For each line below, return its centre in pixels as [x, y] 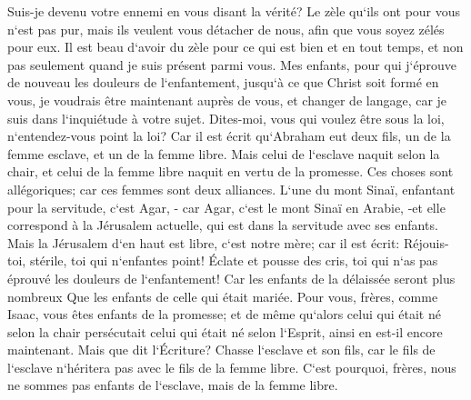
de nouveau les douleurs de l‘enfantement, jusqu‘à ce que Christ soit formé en [223, 82]
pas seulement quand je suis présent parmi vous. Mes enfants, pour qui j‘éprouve [232, 64]
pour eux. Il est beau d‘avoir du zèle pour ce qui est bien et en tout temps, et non [235, 47]
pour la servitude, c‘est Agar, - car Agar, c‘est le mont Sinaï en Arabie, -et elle [226, 207]
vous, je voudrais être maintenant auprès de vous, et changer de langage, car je [227, 100]
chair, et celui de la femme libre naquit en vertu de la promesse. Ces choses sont [230, 171]
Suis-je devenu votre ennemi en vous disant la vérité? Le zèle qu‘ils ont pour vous [234, 11]
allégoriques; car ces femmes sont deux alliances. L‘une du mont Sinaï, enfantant [231, 189]
